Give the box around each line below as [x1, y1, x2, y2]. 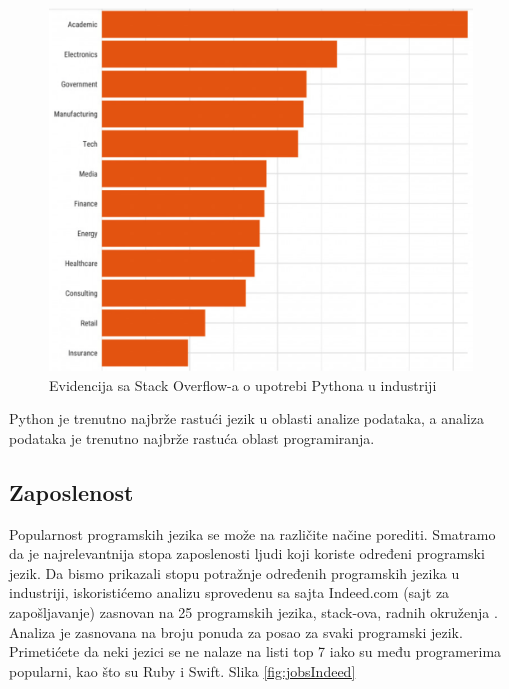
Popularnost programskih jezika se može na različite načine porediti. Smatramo [9, 523, 496, 544]
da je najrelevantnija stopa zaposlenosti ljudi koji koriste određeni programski [9, 543, 485, 564]
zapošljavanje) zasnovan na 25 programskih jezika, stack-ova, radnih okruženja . [9, 602, 498, 623]
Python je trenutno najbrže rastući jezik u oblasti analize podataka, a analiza [9, 408, 484, 429]
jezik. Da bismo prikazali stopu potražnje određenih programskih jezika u [9, 562, 460, 583]
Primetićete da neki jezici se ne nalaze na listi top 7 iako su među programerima [9, 641, 502, 662]
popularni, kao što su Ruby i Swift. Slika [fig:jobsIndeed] [9, 660, 356, 681]
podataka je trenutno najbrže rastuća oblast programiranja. [9, 427, 375, 448]
